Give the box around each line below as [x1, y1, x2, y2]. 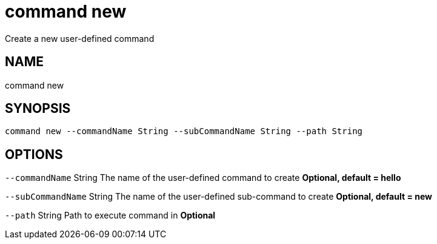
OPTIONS [5, 146, 63, 162]
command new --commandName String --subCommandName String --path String [5, 126, 363, 137]
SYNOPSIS [5, 101, 71, 117]
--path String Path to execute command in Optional [5, 210, 216, 221]
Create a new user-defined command [5, 33, 155, 44]
